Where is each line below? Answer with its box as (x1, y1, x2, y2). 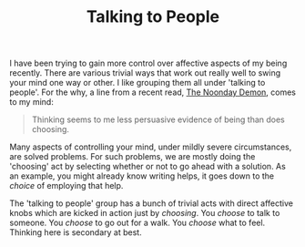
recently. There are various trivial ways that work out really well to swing (9, 67, 281, 78)
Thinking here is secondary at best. (9, 227, 143, 238)
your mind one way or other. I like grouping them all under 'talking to (9, 77, 266, 88)
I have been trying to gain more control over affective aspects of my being (9, 57, 288, 69)
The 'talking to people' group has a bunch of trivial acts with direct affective (9, 198, 294, 209)
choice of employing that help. (9, 180, 124, 191)
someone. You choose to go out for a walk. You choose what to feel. (9, 217, 266, 229)
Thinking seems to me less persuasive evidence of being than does (31, 114, 285, 125)
